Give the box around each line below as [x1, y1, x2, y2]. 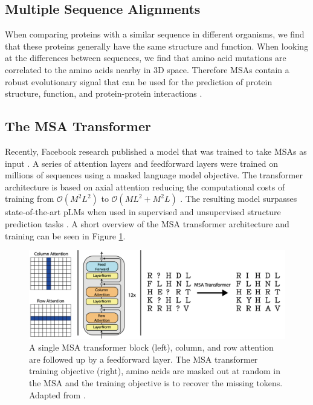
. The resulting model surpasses [180, 192, 297, 205]
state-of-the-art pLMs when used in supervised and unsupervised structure [5, 206, 281, 218]
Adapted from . [29, 388, 86, 401]
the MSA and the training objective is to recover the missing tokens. [29, 377, 283, 389]
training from [5, 192, 54, 205]
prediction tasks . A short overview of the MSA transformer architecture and [5, 217, 289, 230]
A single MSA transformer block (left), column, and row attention [29, 341, 274, 354]
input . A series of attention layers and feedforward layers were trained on [5, 157, 279, 169]
